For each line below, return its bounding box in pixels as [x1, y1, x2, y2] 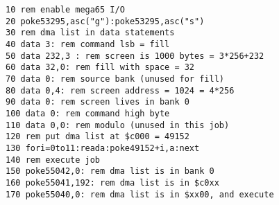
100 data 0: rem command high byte [6, 108, 170, 118]
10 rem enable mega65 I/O [6, 5, 125, 15]
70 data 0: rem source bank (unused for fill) [6, 73, 224, 84]
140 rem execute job [6, 154, 101, 165]
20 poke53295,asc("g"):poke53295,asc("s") [6, 16, 205, 26]
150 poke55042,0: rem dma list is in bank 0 [6, 166, 214, 177]
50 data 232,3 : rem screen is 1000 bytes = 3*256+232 [6, 51, 264, 61]
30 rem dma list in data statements [6, 28, 175, 38]
